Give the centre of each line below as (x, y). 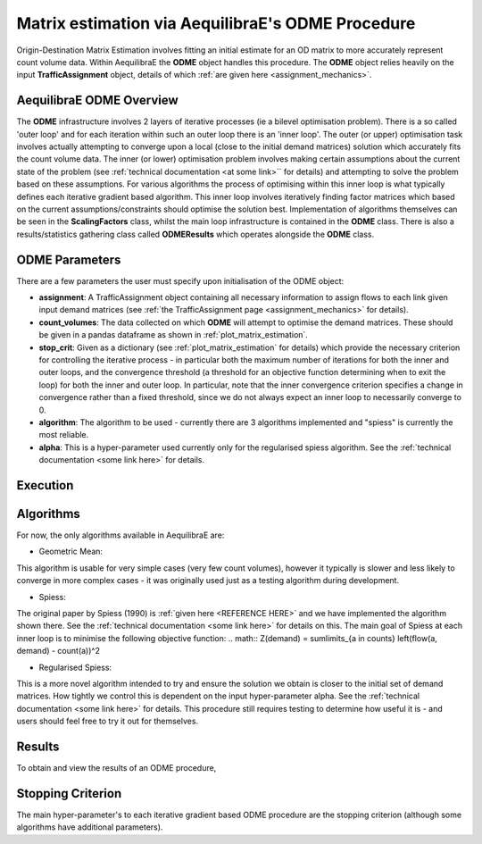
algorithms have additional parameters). (90, 827)
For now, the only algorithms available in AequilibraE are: (120, 535)
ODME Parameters (69, 259)
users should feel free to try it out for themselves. (108, 721)
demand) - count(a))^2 (58, 651)
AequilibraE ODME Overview (97, 100)
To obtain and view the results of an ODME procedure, (116, 768)
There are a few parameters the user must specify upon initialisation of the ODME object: (180, 280)
